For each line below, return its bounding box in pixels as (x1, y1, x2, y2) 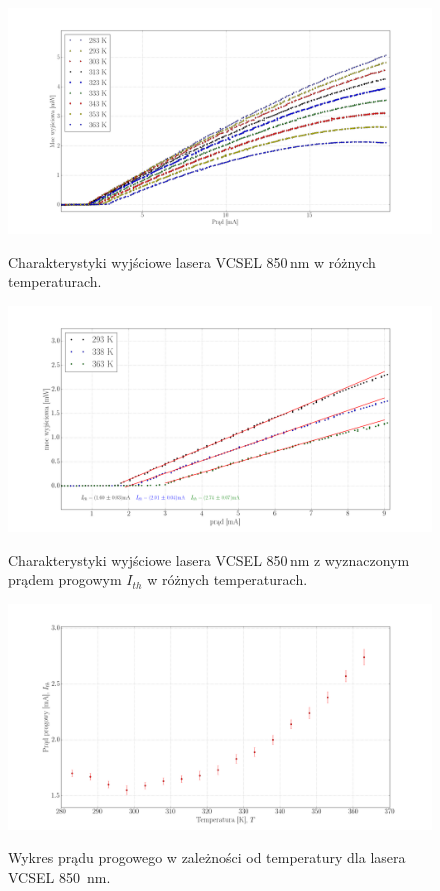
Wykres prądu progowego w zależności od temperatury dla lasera (8, 847, 406, 868)
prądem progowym (8, 569, 122, 590)
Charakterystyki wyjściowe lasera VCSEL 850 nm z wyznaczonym (8, 549, 410, 570)
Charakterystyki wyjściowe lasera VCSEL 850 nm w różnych (8, 251, 376, 272)
